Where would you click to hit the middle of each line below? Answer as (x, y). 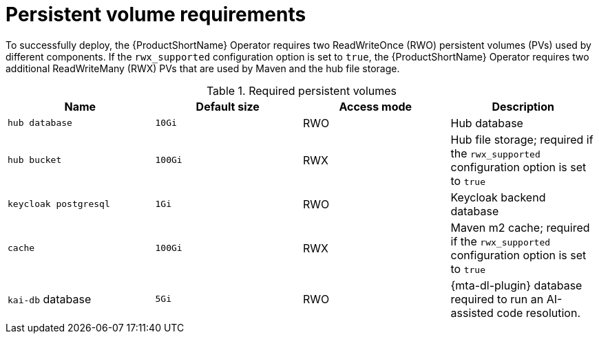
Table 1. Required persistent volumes (302, 90)
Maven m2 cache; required (520, 227)
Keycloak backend (498, 197)
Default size (228, 106)
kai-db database (50, 299)
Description (523, 106)
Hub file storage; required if (522, 139)
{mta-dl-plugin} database (516, 285)
